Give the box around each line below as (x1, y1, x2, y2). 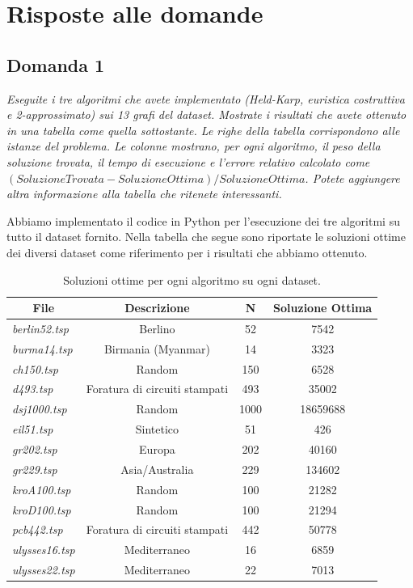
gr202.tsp (12, 441, 57, 458)
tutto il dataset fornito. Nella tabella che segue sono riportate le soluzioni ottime (6, 228, 406, 245)
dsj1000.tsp (12, 400, 67, 417)
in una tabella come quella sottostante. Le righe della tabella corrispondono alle (6, 121, 400, 138)
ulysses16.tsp (12, 541, 75, 558)
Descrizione (124, 299, 190, 316)
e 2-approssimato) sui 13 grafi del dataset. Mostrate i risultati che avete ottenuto (6, 106, 407, 123)
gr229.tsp (12, 460, 57, 477)
